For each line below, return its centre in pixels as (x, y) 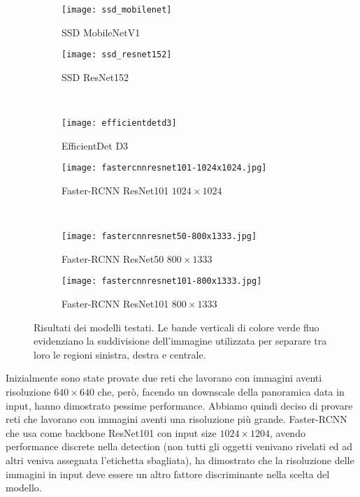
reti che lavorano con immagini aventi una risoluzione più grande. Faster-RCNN (177, 419)
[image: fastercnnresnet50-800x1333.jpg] (159, 237)
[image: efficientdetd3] (119, 123)
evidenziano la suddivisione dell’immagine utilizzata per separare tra (180, 341)
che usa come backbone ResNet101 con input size (111, 432)
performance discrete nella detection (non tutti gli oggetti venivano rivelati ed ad (179, 446)
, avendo (287, 432)
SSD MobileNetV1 (101, 32)
